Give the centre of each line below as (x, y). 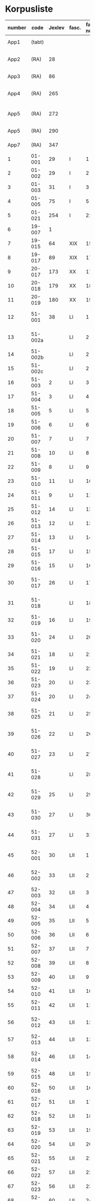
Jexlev (57, 27)
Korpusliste (29, 9)
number (17, 27)
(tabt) (37, 42)
